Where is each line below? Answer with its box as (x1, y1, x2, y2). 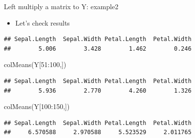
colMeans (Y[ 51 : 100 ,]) (4, 59, 66, 69)
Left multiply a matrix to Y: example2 (4, 1, 118, 11)
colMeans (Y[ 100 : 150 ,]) (4, 101, 70, 111)
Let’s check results (15, 17, 70, 28)
